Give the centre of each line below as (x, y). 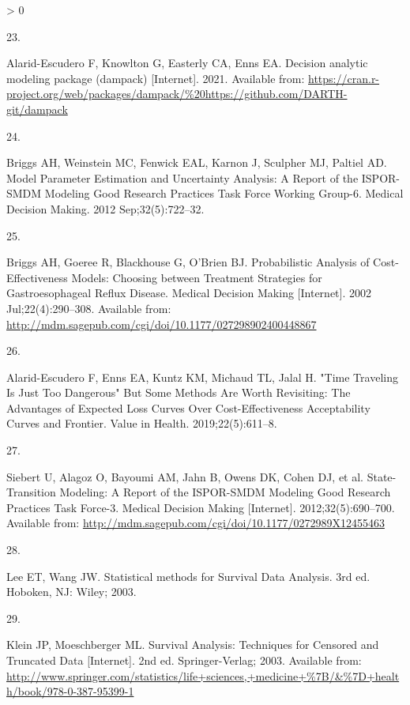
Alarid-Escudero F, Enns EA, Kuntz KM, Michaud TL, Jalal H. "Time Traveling (202, 377)
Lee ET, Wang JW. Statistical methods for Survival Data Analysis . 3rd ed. (188, 576)
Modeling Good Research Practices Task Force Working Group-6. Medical (224, 193)
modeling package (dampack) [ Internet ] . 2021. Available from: (156, 78)
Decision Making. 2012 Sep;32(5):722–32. (105, 208)
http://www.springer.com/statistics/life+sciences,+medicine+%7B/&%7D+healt (203, 675)
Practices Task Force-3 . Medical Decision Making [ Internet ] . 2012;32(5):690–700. (201, 507)
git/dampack (37, 109)
